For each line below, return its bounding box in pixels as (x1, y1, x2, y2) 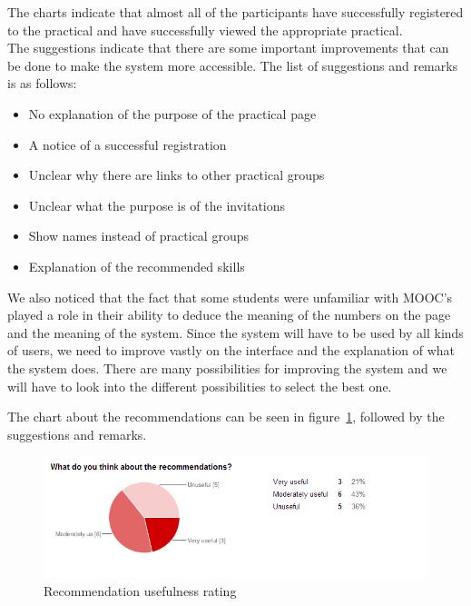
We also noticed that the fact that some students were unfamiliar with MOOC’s (7, 287, 453, 306)
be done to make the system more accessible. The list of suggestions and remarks (7, 55, 458, 75)
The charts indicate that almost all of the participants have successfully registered (7, 3, 464, 21)
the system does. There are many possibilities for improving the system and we (7, 358, 447, 377)
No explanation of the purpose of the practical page (28, 104, 317, 123)
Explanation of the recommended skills (28, 256, 245, 275)
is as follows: (7, 74, 77, 93)
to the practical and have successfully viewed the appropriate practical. (7, 20, 403, 39)
